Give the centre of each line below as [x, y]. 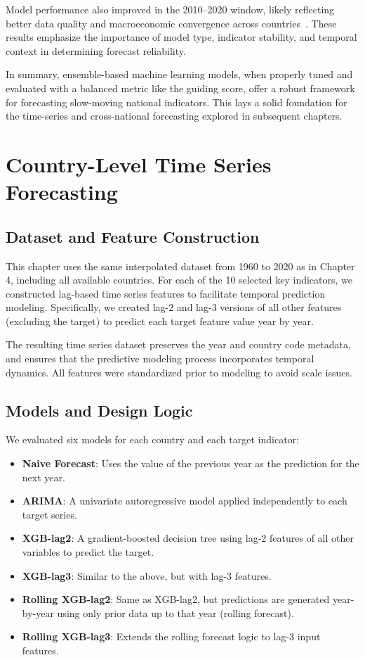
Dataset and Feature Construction [133, 236]
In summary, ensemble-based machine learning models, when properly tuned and [179, 74]
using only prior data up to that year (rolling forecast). [175, 613]
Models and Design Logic [99, 410]
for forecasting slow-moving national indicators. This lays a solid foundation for [177, 102]
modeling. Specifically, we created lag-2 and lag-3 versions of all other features [174, 307]
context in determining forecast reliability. [96, 50]
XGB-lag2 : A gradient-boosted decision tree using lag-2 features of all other [188, 538]
